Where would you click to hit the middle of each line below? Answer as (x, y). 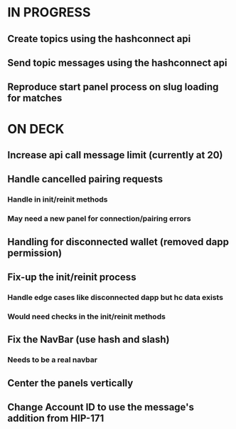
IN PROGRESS (49, 12)
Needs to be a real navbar (53, 360)
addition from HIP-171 (56, 418)
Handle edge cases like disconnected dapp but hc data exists (116, 297)
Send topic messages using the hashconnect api (117, 62)
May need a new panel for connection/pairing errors (99, 219)
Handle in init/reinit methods (58, 200)
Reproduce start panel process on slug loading (113, 87)
